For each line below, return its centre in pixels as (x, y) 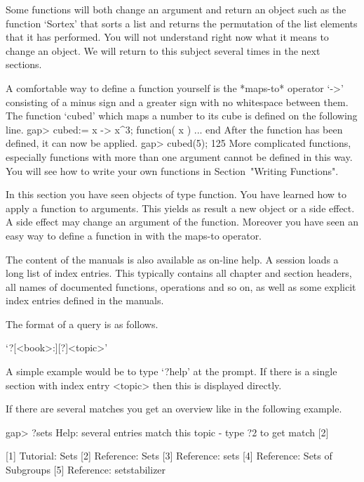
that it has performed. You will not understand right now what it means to (167, 37)
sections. (24, 64)
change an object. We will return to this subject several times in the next (163, 50)
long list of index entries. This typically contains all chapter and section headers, (179, 273)
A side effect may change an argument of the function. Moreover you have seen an (182, 222)
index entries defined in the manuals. (85, 300)
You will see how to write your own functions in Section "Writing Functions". (172, 170)
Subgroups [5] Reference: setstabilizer (86, 470)
